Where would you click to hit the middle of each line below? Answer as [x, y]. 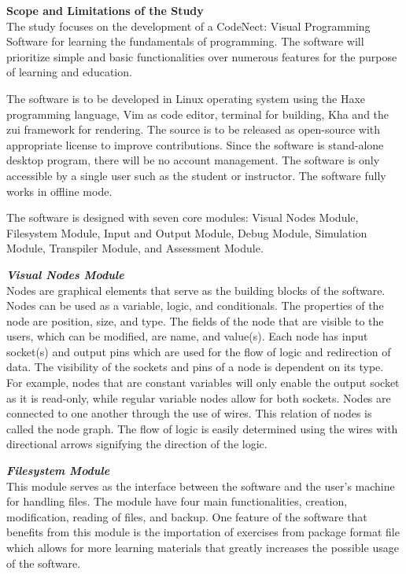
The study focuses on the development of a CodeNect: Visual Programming [188, 26]
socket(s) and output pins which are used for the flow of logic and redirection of [199, 351]
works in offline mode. [59, 191]
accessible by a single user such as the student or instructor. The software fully [196, 175]
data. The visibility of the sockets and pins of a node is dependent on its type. [195, 367]
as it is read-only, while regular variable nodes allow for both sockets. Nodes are [199, 397]
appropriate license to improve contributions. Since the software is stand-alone [195, 144]
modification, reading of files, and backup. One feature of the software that [187, 516]
